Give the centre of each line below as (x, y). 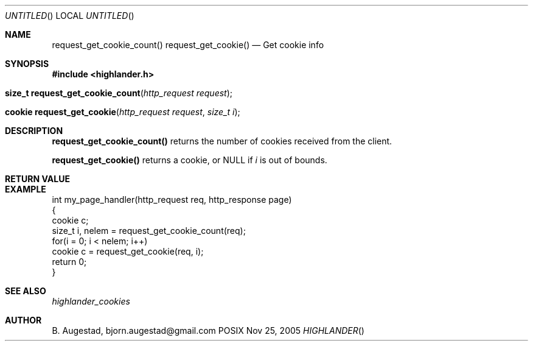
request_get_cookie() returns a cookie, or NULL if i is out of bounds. (190, 160)
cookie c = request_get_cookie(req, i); (128, 251)
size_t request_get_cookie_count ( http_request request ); (119, 93)
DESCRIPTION (34, 131)
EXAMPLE (26, 189)
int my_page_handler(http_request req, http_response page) (172, 199)
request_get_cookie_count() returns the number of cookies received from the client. (222, 141)
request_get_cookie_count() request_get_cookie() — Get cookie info (188, 45)
